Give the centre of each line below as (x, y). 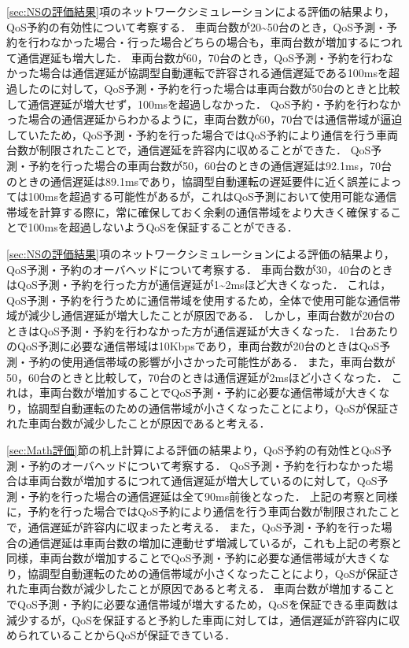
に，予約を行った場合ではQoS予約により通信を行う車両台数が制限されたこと (203, 511)
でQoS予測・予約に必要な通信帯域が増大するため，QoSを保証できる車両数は (203, 604)
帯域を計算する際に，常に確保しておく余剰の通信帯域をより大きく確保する (199, 211)
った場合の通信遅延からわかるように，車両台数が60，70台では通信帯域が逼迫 (204, 119)
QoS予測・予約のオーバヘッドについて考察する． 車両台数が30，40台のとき (200, 269)
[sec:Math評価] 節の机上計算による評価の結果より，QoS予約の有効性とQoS (194, 450)
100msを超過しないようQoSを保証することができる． (163, 227)
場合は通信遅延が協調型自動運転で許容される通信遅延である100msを (214, 73)
